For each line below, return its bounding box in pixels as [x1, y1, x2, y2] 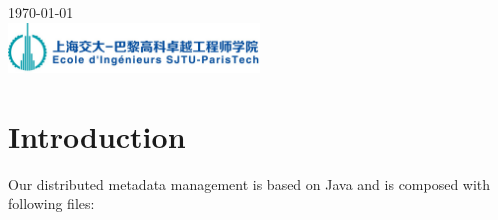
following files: [8, 193, 95, 214]
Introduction [8, 115, 186, 156]
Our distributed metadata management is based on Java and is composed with [8, 173, 491, 194]
